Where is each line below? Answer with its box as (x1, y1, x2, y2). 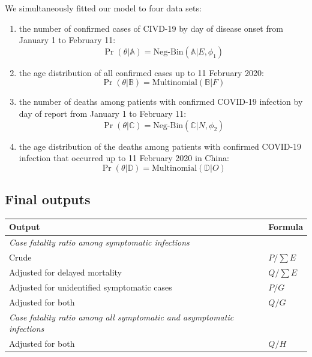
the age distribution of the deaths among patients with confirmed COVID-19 (19, 140, 302, 152)
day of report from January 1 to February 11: (19, 107, 187, 119)
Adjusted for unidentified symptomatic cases (9, 280, 172, 293)
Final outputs (5, 190, 91, 208)
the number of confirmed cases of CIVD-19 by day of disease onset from (19, 22, 283, 34)
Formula (268, 220, 303, 233)
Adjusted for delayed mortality (9, 265, 122, 278)
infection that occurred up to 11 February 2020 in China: (19, 152, 229, 164)
